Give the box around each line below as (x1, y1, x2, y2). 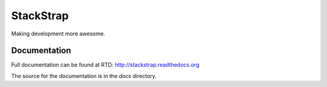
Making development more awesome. (11, 30, 105, 37)
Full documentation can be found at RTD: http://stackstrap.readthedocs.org (11, 61, 200, 68)
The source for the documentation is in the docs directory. (11, 72, 157, 79)
